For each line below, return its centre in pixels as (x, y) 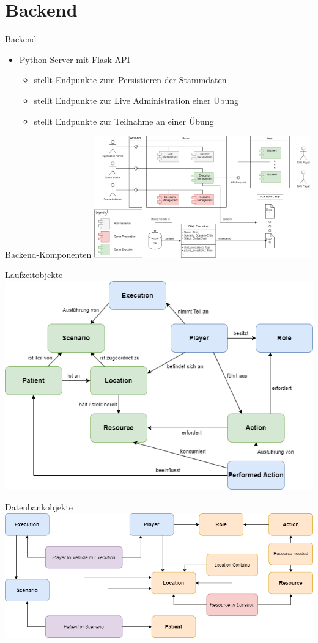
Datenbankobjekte (39, 507)
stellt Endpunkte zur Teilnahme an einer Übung (124, 121)
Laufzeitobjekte (34, 275)
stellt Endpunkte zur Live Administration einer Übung (136, 100)
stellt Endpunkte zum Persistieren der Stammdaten (130, 80)
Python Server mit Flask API (75, 59)
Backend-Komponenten (48, 254)
